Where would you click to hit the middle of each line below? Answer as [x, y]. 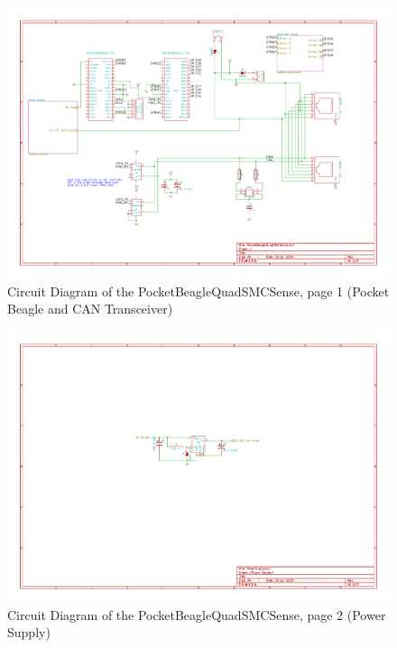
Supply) [29, 632]
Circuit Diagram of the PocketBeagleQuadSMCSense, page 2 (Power [197, 614]
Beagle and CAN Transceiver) [90, 309]
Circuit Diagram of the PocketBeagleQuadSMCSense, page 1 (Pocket [198, 291]
